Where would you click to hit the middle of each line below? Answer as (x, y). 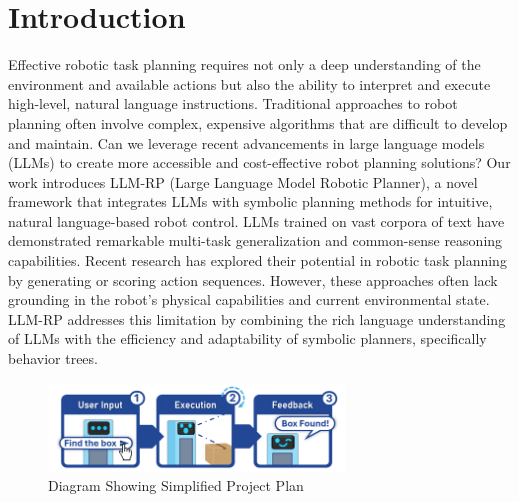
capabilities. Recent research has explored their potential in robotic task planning (257, 260)
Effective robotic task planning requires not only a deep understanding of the (244, 64)
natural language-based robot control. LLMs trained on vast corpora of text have (256, 220)
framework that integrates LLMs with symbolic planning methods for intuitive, (250, 201)
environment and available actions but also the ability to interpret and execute (249, 83)
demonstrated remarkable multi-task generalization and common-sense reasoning (255, 240)
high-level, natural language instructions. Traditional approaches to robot (233, 103)
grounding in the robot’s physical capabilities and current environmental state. (249, 299)
